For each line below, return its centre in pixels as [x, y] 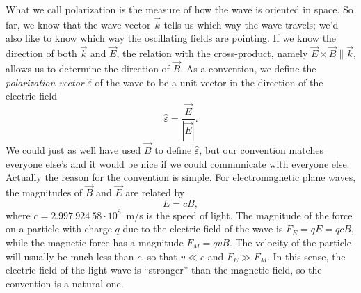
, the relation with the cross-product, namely [212, 53]
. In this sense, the [306, 256]
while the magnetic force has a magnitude [95, 242]
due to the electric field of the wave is [203, 229]
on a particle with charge [59, 229]
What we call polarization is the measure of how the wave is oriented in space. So [179, 9]
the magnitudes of [44, 192]
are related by [155, 192]
